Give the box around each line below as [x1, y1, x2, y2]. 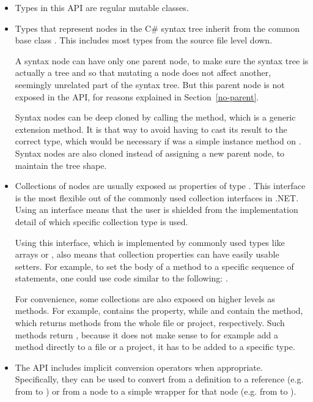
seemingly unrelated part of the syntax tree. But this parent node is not [15, 78, 285, 91]
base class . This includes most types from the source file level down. [15, 34, 273, 47]
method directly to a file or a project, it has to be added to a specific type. [15, 340, 295, 353]
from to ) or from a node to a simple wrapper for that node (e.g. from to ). [15, 385, 296, 398]
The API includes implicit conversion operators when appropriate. [15, 360, 263, 373]
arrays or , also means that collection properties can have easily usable [15, 248, 279, 261]
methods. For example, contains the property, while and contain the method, [15, 304, 303, 317]
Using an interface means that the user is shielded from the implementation [15, 203, 298, 216]
